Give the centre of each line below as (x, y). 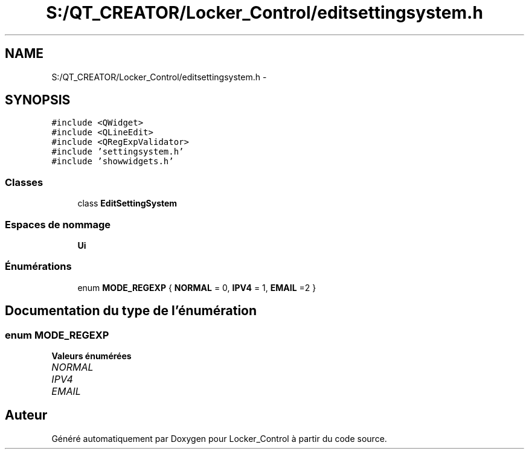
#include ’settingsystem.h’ (118, 152)
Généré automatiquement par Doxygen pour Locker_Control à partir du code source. (219, 438)
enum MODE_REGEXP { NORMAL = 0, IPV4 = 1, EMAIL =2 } (197, 287)
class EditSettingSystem (127, 203)
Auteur (26, 415)
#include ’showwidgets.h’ (113, 161)
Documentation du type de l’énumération (131, 311)
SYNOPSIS (38, 100)
